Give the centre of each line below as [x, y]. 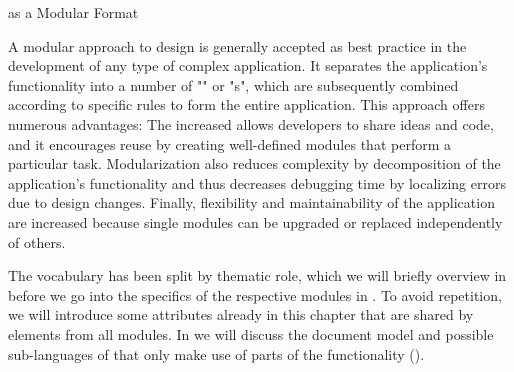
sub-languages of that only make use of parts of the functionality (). [216, 353]
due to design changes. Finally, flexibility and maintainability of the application [251, 202]
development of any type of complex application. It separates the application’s [248, 65]
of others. [37, 241]
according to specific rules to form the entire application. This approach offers [246, 104]
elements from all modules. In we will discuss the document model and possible [251, 333]
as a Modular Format [73, 12]
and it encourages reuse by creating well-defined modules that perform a [229, 143]
